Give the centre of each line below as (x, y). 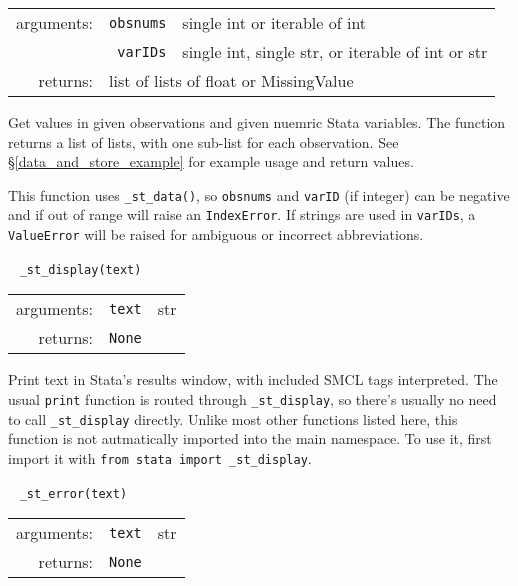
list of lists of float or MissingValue (231, 80)
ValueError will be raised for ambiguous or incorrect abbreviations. (216, 234)
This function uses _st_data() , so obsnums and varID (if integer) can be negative (259, 194)
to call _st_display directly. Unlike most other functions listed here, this (233, 418)
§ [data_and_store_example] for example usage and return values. (211, 161)
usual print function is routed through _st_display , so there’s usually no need (252, 399)
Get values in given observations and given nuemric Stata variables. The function (257, 122)
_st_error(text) (73, 493)
